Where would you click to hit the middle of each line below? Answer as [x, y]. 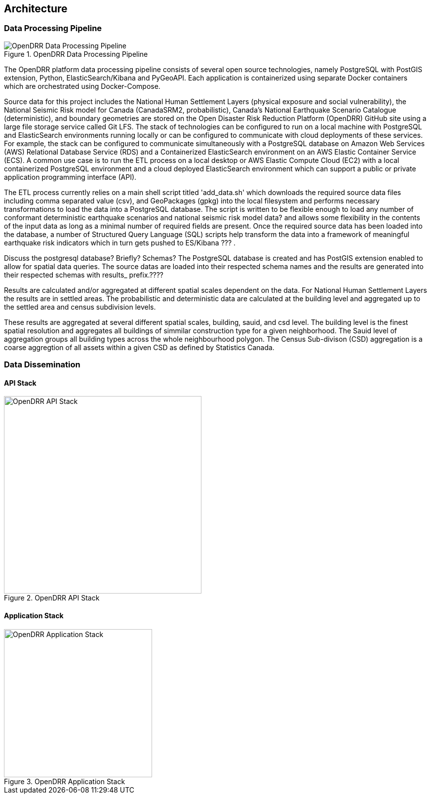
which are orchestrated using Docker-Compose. [82, 86]
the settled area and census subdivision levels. [80, 307]
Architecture [36, 9]
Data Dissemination [42, 365]
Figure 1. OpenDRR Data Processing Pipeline [76, 54]
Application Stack [34, 616]
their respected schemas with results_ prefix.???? [84, 275]
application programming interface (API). [70, 177]
